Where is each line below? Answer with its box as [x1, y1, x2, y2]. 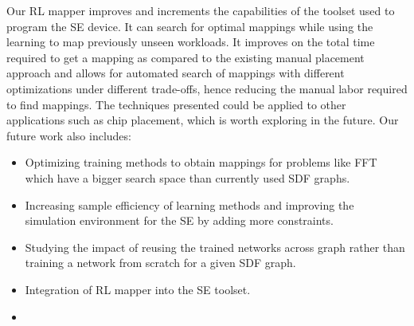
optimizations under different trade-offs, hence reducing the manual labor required [6, 80, 408, 96]
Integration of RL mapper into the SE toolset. [25, 281, 251, 297]
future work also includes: [6, 127, 131, 143]
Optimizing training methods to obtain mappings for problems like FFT [25, 154, 377, 171]
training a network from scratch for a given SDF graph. [25, 254, 296, 271]
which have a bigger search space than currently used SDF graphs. [25, 169, 350, 186]
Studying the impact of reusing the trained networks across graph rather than [25, 238, 405, 255]
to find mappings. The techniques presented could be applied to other [6, 96, 346, 112]
